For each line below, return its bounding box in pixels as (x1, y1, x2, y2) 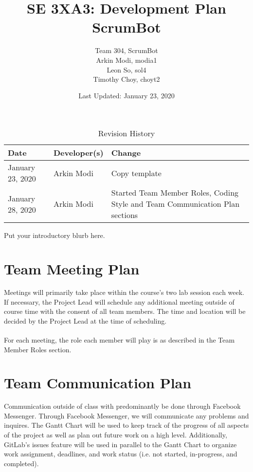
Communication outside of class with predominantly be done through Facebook (4, 401, 241, 411)
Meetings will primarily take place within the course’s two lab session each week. (4, 287, 245, 297)
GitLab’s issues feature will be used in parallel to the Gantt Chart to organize (4, 439, 237, 449)
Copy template (111, 167, 162, 179)
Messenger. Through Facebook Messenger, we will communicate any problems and (4, 410, 249, 420)
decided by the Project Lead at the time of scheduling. (4, 315, 167, 326)
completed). (4, 458, 39, 468)
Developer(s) (53, 147, 104, 159)
